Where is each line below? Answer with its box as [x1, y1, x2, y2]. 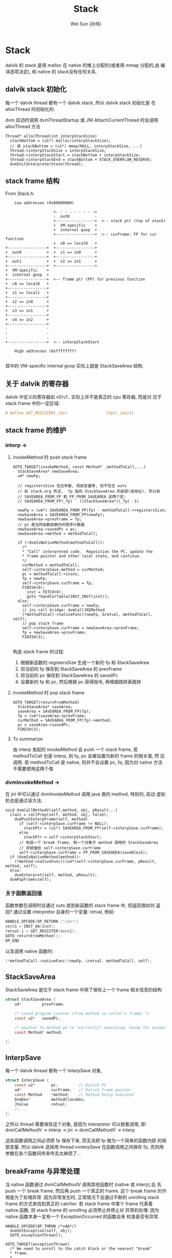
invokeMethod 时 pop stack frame [12, 689, 85, 695]
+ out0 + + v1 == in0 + [5, 250, 97, 255]
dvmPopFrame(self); [10, 877, 52, 882]
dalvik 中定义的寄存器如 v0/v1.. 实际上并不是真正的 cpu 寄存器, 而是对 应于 [5, 394, 162, 400]
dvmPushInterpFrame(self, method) [14, 817, 88, 822]
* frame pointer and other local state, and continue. [22, 553, 142, 558]
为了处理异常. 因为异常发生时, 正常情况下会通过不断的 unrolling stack [14, 1194, 160, 1201]
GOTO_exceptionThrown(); [10, 1233, 63, 1238]
